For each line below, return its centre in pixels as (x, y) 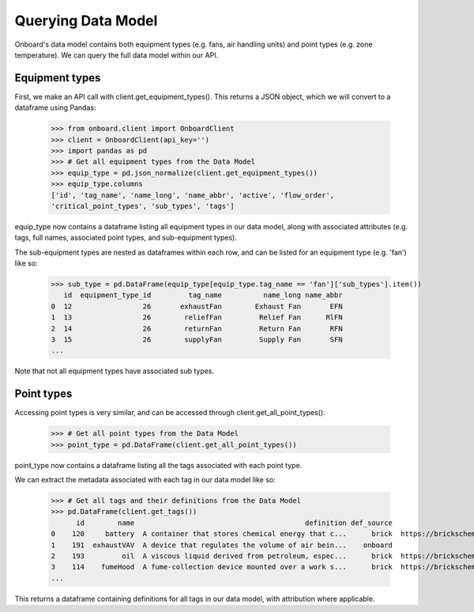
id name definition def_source (234, 523)
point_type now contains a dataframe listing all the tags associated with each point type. (158, 465)
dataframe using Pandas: (55, 108)
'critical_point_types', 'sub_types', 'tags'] (143, 206)
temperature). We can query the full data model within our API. (117, 55)
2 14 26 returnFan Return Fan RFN (197, 329)
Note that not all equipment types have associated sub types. (115, 371)
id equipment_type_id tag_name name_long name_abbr (203, 295)
